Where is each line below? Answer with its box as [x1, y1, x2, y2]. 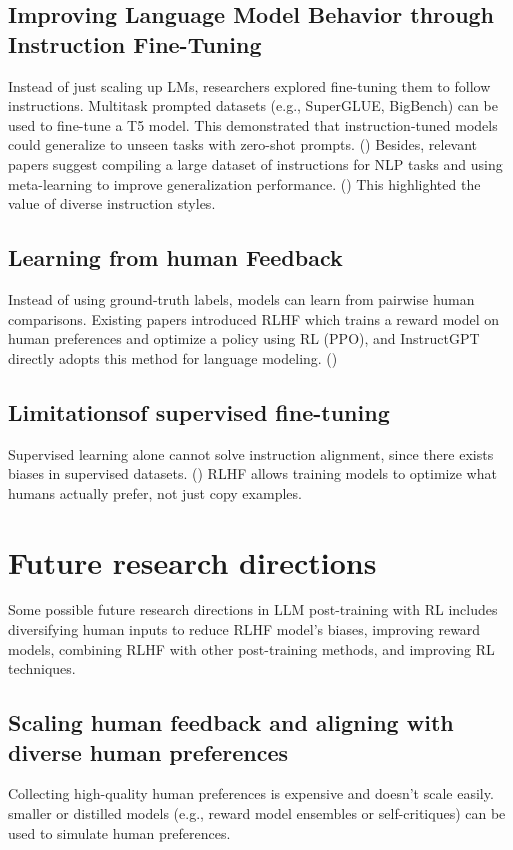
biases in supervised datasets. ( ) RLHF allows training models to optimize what [8, 463, 497, 484]
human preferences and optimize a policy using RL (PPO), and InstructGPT [8, 328, 480, 349]
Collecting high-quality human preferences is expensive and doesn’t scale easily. [8, 783, 494, 804]
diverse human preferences [8, 736, 288, 767]
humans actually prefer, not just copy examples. [8, 482, 302, 503]
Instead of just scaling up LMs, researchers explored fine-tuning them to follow [8, 75, 491, 96]
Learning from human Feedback [8, 242, 343, 273]
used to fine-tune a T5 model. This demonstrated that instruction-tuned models [8, 114, 498, 135]
